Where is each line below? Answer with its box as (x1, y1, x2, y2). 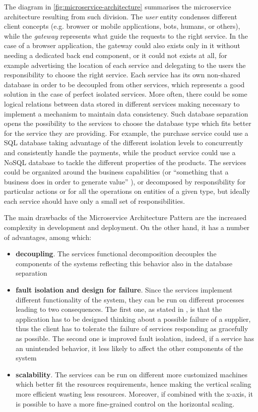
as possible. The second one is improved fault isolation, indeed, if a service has (15, 333, 254, 343)
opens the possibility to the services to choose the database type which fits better (4, 118, 252, 128)
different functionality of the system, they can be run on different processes (15, 294, 244, 304)
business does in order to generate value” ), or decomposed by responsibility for (4, 176, 246, 186)
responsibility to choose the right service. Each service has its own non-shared (4, 69, 241, 80)
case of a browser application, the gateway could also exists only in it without (4, 40, 241, 51)
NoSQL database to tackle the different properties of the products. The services (4, 157, 247, 167)
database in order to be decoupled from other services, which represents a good (4, 79, 245, 89)
